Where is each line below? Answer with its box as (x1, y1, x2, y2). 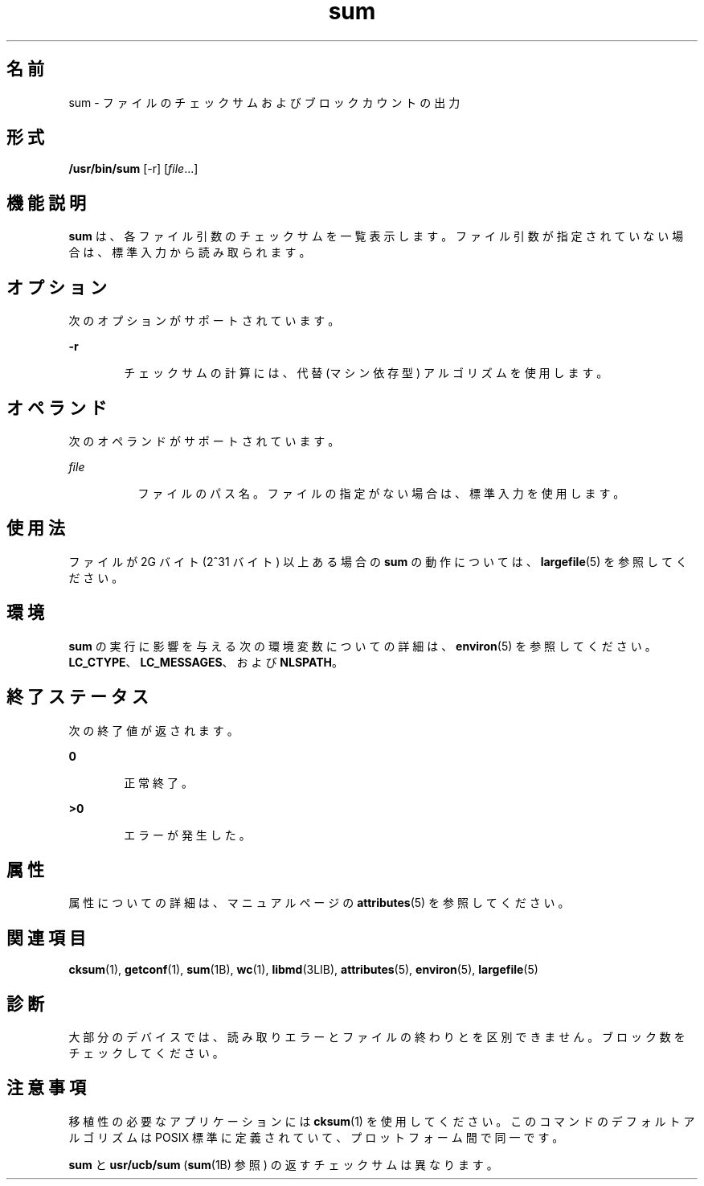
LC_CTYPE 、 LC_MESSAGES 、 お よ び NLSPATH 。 (68, 655, 344, 669)
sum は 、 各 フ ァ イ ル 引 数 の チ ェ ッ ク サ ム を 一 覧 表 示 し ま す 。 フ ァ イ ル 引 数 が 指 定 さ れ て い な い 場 (68, 229, 684, 244)
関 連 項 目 (6, 927, 86, 948)
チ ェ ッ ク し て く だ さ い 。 (68, 1046, 224, 1061)
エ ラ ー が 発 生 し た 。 (124, 827, 251, 842)
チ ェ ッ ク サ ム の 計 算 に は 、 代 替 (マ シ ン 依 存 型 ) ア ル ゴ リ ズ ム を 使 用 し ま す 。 (124, 366, 608, 380)
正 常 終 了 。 (124, 775, 193, 790)
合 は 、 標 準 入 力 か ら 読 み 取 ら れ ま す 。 (68, 245, 311, 260)
